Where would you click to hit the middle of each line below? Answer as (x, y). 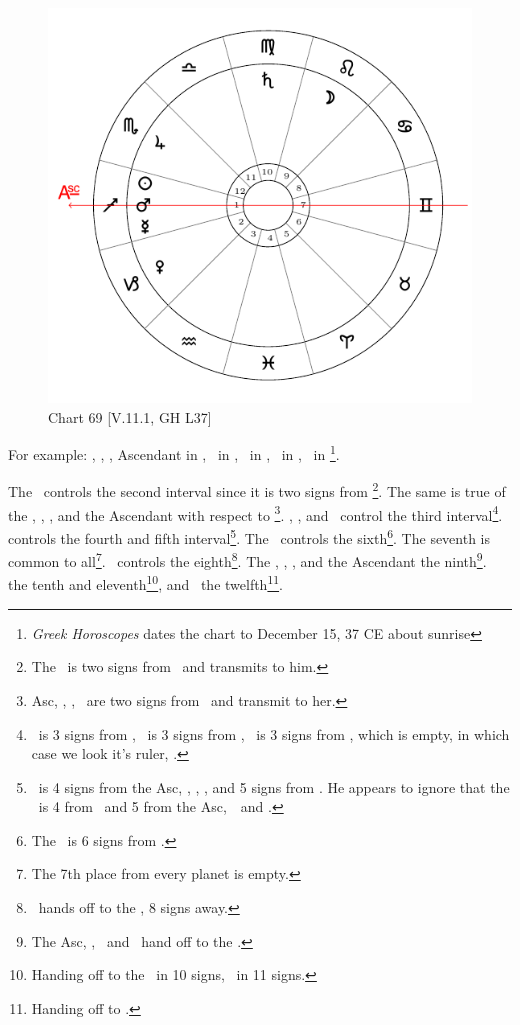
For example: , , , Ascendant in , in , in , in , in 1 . (174, 452)
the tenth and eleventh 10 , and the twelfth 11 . (145, 583)
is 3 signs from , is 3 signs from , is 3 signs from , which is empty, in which (274, 733)
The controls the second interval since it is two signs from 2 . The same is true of (257, 490)
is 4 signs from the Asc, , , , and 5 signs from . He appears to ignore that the (274, 786)
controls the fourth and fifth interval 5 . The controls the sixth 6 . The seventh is (249, 536)
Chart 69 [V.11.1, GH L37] (130, 416)
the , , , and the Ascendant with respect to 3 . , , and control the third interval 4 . (255, 513)
